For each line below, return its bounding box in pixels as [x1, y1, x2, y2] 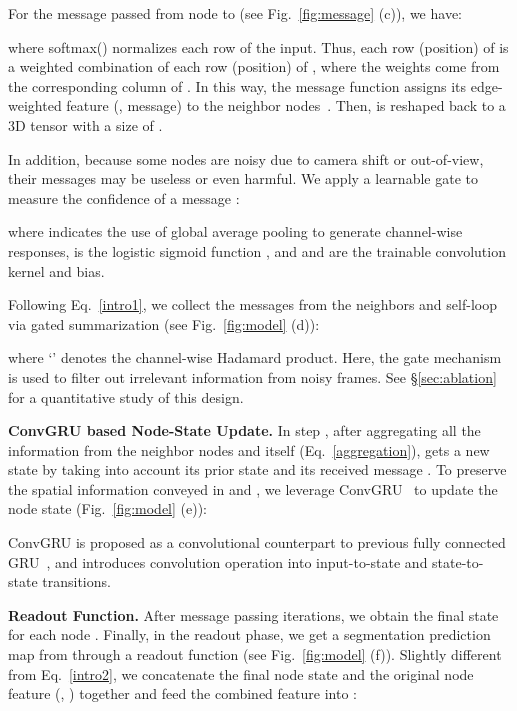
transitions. [42, 571, 111, 592]
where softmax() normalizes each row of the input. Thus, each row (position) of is [8, 36, 509, 57]
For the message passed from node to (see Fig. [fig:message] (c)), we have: [8, 3, 462, 23]
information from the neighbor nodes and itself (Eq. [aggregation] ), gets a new [8, 439, 490, 460]
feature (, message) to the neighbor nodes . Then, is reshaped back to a [66, 95, 506, 116]
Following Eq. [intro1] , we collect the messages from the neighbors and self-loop [8, 294, 497, 315]
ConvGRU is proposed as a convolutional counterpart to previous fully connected [8, 532, 506, 553]
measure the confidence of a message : [8, 187, 240, 208]
